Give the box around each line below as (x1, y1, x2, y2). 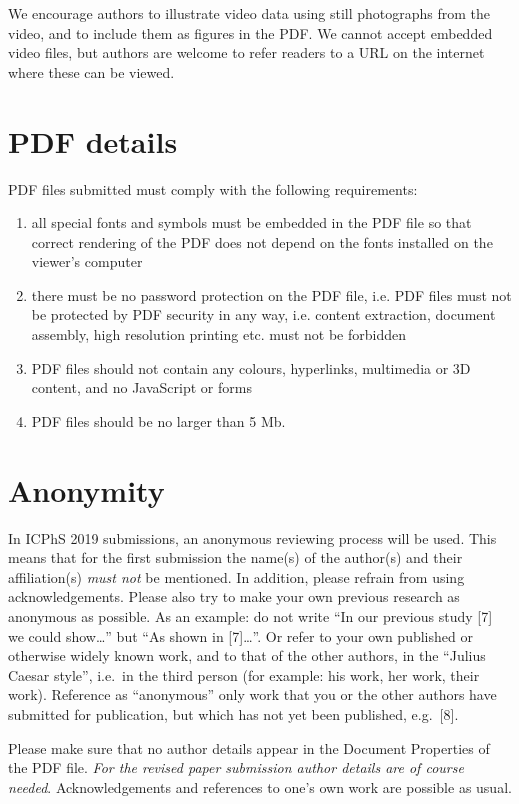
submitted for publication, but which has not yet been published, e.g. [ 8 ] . (8, 703, 459, 724)
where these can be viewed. (8, 61, 175, 82)
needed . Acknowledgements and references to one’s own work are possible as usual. (8, 776, 512, 797)
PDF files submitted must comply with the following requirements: (8, 178, 418, 199)
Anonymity (8, 469, 165, 510)
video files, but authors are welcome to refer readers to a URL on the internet (8, 42, 485, 63)
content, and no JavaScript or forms (31, 377, 252, 398)
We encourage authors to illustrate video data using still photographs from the (8, 3, 491, 23)
